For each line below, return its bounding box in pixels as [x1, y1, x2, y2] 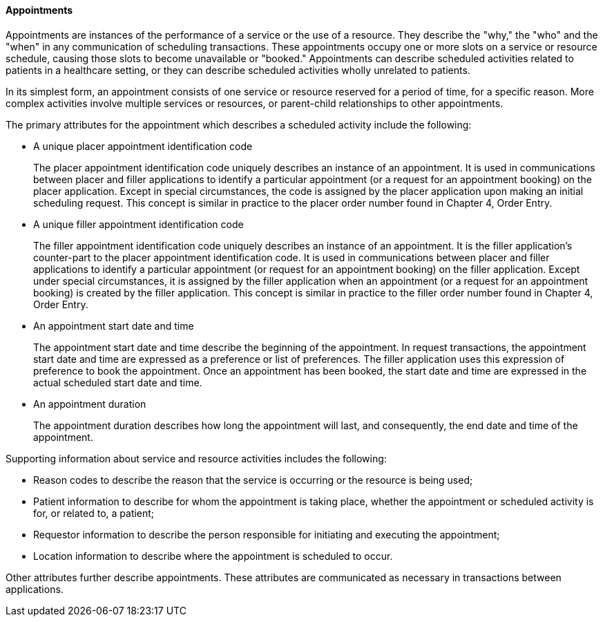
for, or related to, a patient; [33, 507, 155, 519]
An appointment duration [33, 397, 146, 410]
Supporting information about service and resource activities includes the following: [6, 452, 387, 464]
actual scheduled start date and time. [33, 376, 202, 388]
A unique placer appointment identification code [33, 140, 253, 152]
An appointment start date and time [33, 319, 194, 332]
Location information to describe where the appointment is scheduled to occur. [33, 549, 393, 562]
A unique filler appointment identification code [33, 218, 244, 230]
